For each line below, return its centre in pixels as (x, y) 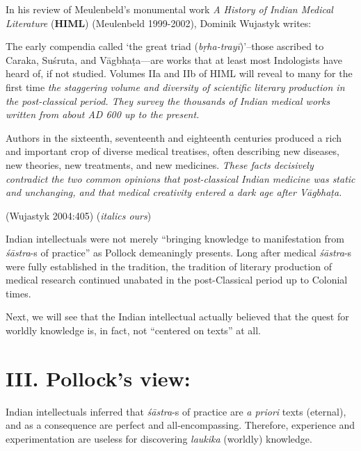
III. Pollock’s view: (98, 378)
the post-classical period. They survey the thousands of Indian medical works (168, 100)
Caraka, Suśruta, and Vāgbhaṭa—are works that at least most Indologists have (174, 59)
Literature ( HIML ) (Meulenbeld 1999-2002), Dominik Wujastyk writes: (159, 23)
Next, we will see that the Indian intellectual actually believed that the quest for (177, 317)
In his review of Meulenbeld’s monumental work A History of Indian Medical (169, 9)
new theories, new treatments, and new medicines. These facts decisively (160, 164)
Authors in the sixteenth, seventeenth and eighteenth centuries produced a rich (174, 137)
